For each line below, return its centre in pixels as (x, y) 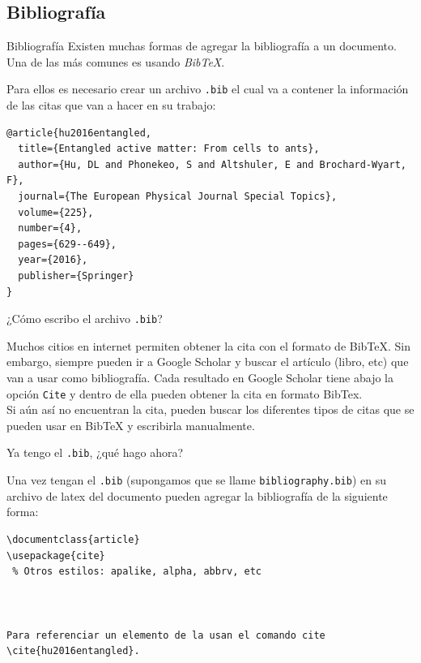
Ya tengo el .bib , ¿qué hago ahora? (95, 452)
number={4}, (50, 228)
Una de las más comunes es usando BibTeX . (116, 61)
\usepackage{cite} (56, 555)
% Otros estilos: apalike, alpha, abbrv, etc (137, 572)
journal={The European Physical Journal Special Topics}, (178, 197)
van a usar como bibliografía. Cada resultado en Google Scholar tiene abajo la (200, 378)
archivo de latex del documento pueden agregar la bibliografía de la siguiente (197, 495)
